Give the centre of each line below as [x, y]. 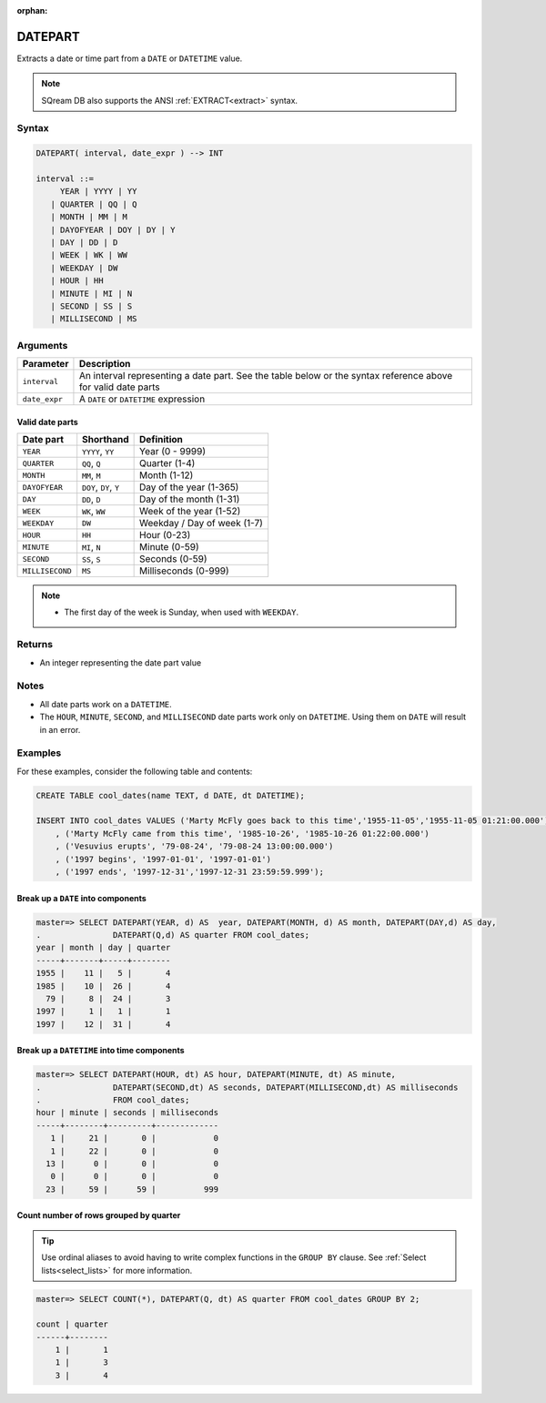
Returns [35, 645]
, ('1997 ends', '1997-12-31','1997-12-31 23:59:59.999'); [190, 871]
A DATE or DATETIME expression [142, 399]
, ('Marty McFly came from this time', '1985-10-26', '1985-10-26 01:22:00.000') [242, 834]
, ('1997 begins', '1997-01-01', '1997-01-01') [163, 859]
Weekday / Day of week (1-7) [202, 524]
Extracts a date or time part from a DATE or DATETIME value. [130, 58]
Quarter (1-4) [167, 463]
